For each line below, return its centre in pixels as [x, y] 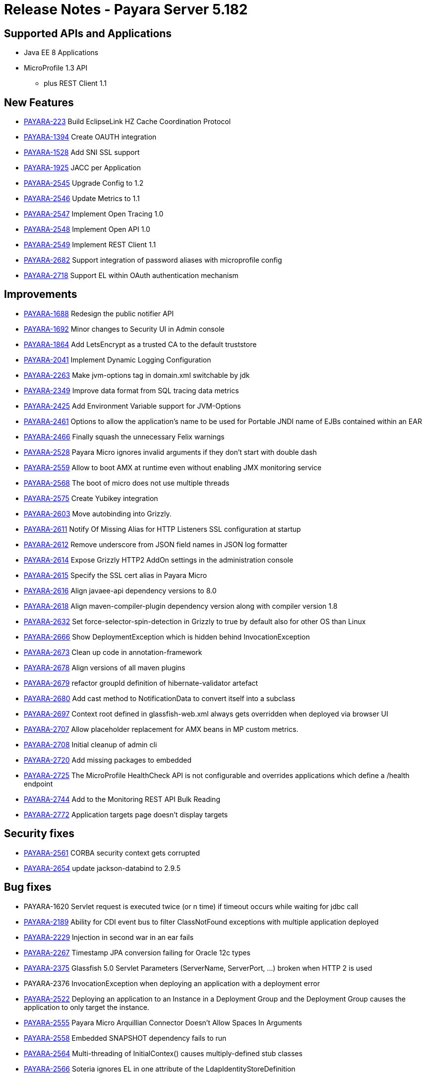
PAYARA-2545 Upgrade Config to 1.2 [84, 183]
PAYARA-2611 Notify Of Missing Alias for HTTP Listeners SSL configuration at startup [162, 529]
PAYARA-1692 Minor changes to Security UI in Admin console [124, 329]
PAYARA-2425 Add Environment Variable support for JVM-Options [132, 406]
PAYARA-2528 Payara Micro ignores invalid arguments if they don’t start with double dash [170, 452]
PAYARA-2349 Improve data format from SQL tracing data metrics [131, 390]
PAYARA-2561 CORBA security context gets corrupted [112, 853]
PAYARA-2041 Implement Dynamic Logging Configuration [118, 359]
